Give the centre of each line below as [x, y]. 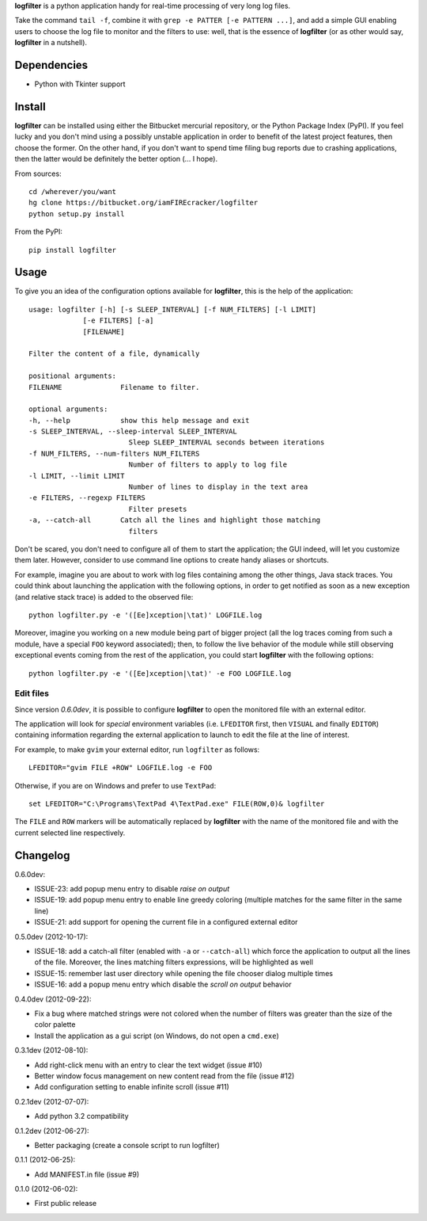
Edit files [32, 693]
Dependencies [51, 65]
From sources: [38, 174]
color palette [55, 1024]
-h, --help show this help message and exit [139, 420]
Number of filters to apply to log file [208, 465]
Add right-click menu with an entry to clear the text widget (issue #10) [148, 1065]
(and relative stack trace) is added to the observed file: [104, 597]
